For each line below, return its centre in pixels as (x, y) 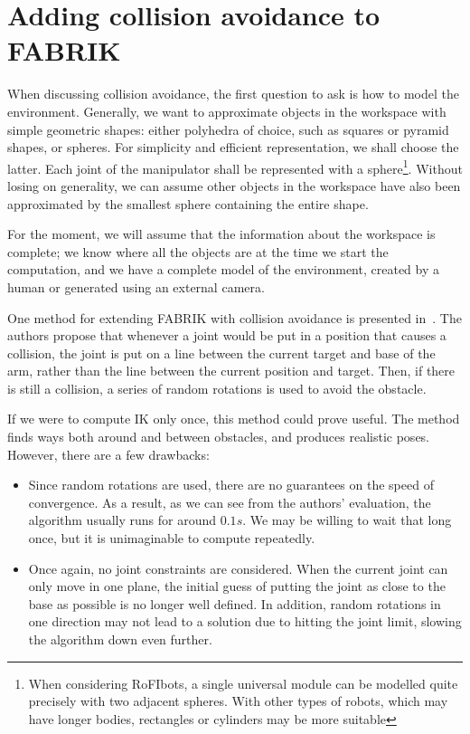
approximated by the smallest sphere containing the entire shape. (188, 203)
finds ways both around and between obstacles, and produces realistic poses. (219, 437)
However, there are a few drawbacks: (108, 454)
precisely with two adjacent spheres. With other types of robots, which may (238, 701)
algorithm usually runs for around (122, 520)
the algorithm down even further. (120, 639)
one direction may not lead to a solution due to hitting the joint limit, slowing (245, 621)
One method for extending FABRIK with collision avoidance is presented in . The (235, 317)
